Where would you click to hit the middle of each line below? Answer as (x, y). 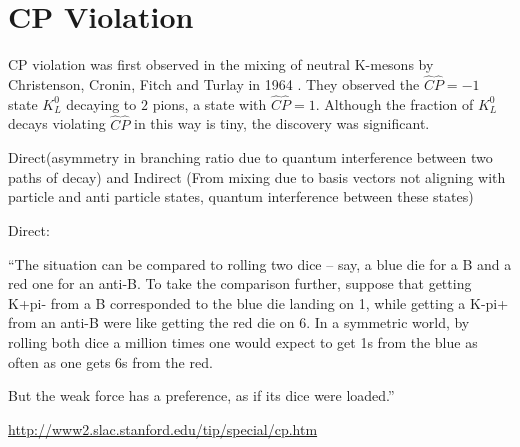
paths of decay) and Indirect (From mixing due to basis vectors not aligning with (257, 176)
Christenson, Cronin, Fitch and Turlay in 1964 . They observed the (214, 83)
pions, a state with (209, 103)
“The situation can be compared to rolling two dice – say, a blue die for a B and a (260, 263)
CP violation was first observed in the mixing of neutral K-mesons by (221, 64)
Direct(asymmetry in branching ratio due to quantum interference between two (250, 157)
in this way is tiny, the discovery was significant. (282, 123)
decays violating (57, 123)
